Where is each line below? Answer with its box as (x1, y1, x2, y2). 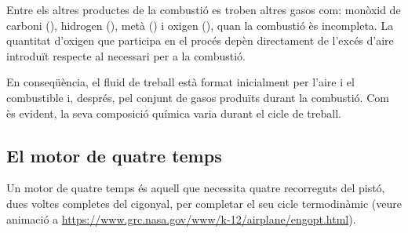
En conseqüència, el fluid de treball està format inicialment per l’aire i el (6, 74, 355, 90)
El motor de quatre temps (6, 143, 222, 167)
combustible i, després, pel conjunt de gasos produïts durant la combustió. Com (6, 89, 389, 105)
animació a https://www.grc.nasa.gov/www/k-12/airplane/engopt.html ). (6, 210, 356, 227)
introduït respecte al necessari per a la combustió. (6, 47, 246, 64)
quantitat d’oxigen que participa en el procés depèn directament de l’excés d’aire (6, 32, 394, 49)
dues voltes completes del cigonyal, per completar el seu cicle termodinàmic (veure (6, 195, 402, 211)
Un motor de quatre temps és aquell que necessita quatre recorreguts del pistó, (6, 180, 385, 196)
